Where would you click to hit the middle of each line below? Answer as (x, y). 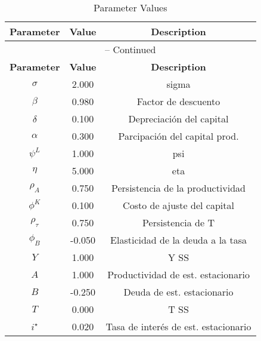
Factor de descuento (178, 101)
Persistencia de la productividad (178, 188)
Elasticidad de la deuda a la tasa (178, 240)
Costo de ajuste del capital (178, 205)
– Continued (130, 49)
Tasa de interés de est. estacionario (178, 326)
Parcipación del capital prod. (178, 136)
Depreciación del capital (178, 119)
